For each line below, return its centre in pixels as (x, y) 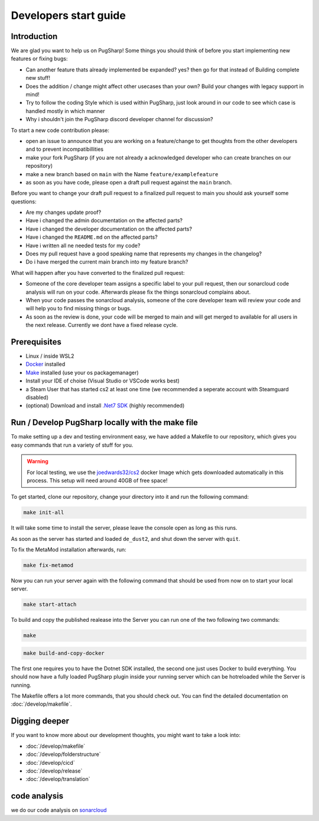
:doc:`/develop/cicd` (50, 762)
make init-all (44, 512)
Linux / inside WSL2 (50, 356)
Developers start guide (69, 15)
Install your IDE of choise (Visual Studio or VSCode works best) (103, 381)
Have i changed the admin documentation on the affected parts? (104, 220)
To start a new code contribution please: (60, 130)
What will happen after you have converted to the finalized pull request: (98, 272)
